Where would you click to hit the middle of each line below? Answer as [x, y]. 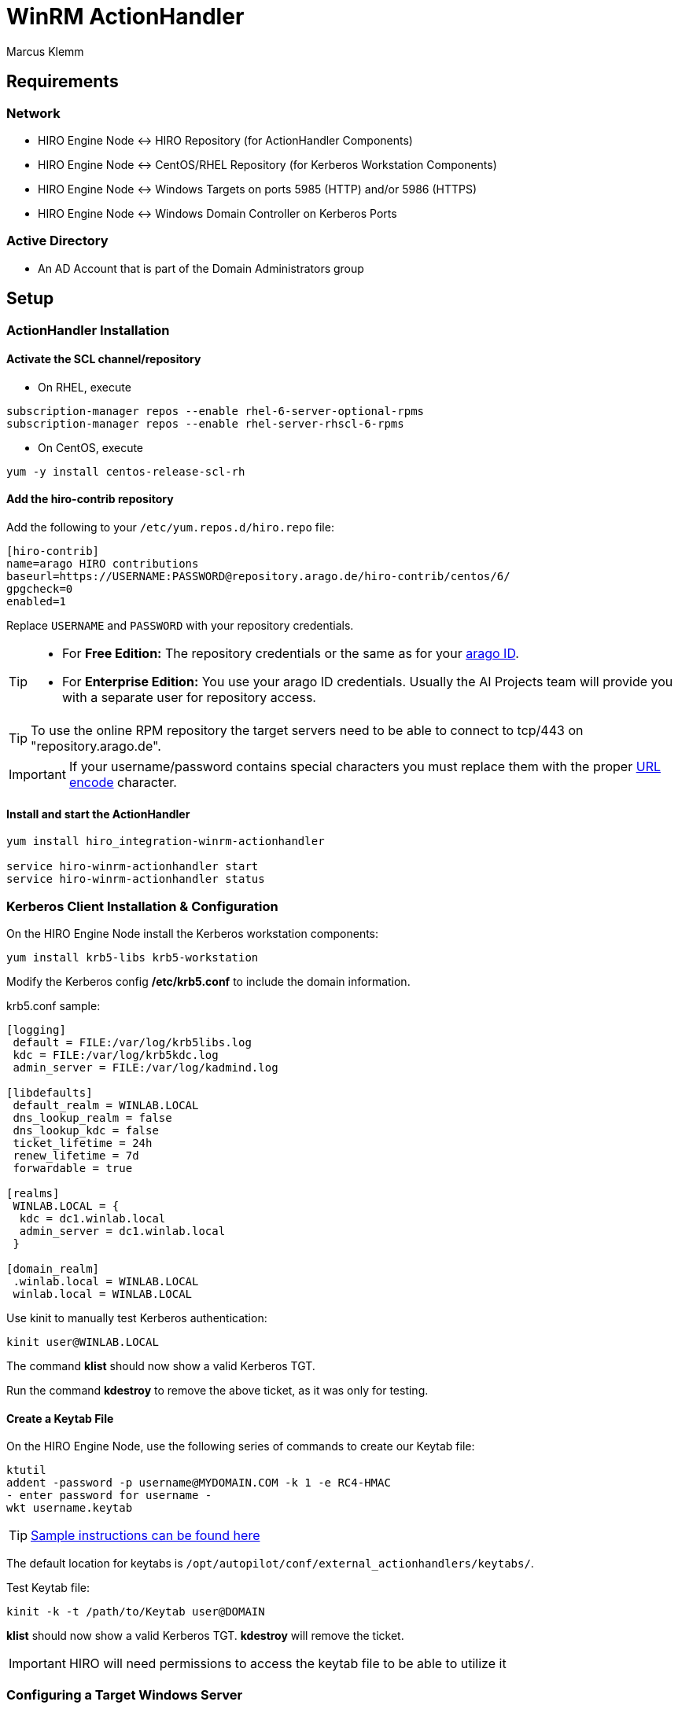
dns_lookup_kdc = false [86, 1130]
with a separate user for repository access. [189, 697]
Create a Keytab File [60, 1418]
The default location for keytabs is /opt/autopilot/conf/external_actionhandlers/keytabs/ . [270, 1564]
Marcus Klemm [45, 51]
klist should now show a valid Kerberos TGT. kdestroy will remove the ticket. [205, 1636]
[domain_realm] [53, 1268]
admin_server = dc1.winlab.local [122, 1231]
